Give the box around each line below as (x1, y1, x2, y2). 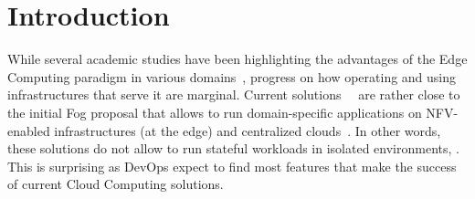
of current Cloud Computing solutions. (7, 174, 224, 194)
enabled (7, 120, 50, 140)
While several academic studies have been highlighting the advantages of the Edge (7, 49, 468, 68)
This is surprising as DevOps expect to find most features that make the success (7, 156, 457, 175)
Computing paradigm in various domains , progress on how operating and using (7, 67, 457, 86)
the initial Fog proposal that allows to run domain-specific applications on (7, 102, 422, 121)
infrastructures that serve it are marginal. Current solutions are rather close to (7, 85, 460, 104)
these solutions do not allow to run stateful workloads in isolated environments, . (7, 139, 459, 158)
